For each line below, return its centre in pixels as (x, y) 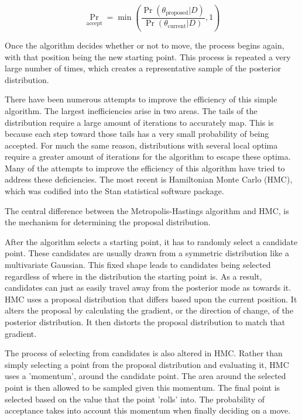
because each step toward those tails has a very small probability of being (137, 134)
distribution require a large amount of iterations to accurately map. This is (139, 122)
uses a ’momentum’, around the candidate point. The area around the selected (145, 376)
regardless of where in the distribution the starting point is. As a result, (133, 276)
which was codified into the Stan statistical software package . (114, 191)
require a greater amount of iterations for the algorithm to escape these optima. (148, 156)
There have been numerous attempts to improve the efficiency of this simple (141, 99)
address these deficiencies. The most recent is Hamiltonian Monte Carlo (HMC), (149, 179)
